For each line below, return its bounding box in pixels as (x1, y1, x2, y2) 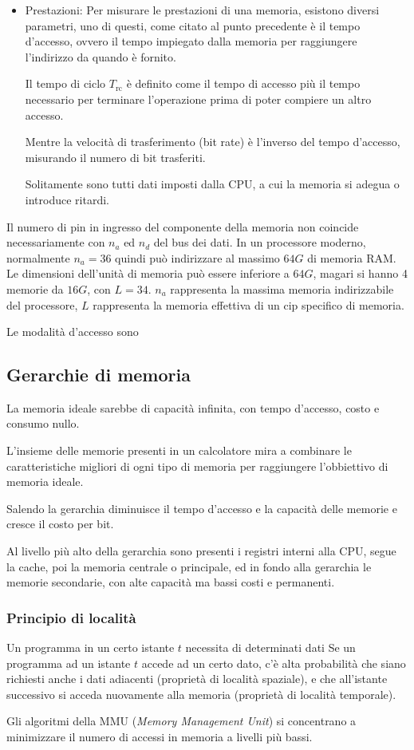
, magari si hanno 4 (313, 265, 408, 282)
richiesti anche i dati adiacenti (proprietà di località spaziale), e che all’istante (6, 670, 388, 687)
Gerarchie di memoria (6, 362, 191, 387)
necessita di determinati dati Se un (185, 639, 356, 656)
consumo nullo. (6, 415, 80, 432)
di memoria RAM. (307, 249, 396, 266)
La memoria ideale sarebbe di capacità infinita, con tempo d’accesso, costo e (6, 399, 380, 416)
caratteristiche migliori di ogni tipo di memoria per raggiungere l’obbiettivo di (6, 457, 388, 474)
